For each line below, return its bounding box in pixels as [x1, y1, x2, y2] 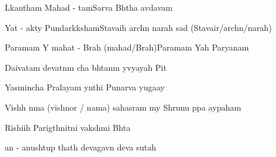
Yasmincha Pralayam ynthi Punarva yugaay [5, 81, 165, 93]
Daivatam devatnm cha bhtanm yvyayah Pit [5, 61, 167, 73]
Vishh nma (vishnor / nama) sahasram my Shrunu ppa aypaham [5, 101, 241, 113]
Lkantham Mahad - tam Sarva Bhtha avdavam [5, 1, 172, 13]
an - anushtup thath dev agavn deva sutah [5, 141, 156, 153]
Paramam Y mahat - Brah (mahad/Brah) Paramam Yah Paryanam [5, 41, 249, 54]
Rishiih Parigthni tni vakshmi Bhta [5, 121, 131, 133]
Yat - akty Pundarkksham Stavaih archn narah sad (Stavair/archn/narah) [5, 21, 272, 33]
